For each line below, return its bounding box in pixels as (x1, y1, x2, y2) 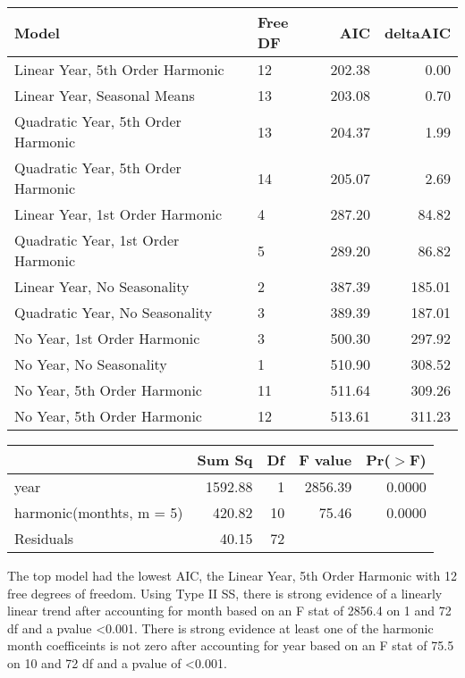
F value (299, 449, 352, 470)
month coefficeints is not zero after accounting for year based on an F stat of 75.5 (7, 636, 454, 655)
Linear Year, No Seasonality (14, 276, 190, 297)
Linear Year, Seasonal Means (14, 85, 195, 105)
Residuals (14, 528, 74, 548)
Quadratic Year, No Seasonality (14, 302, 213, 322)
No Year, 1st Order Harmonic (14, 328, 200, 348)
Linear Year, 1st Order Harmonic (14, 204, 223, 224)
